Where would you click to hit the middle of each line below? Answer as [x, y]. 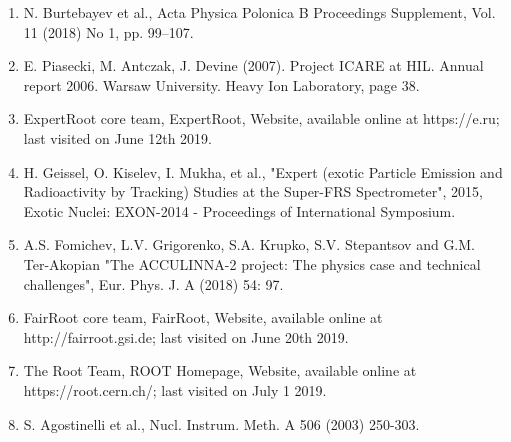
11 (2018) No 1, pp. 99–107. [108, 31]
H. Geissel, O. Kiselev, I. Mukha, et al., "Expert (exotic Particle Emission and [263, 171]
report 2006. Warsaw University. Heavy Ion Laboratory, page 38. [221, 84]
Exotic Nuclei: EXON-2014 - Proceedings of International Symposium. [239, 210]
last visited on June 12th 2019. [117, 137]
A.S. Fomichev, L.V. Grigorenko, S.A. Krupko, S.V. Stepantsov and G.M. [249, 244]
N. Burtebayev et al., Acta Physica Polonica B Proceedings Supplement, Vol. [259, 12]
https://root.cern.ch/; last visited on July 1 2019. [175, 389]
